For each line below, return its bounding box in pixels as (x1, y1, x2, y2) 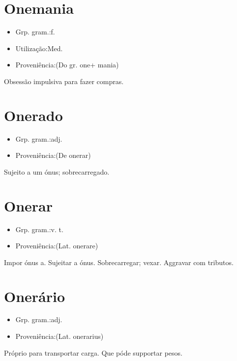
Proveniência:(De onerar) (15, 150, 91, 160)
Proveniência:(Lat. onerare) (15, 241, 98, 251)
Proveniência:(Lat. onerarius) (15, 331, 104, 341)
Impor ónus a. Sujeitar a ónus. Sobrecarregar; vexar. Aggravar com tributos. (4, 257, 234, 267)
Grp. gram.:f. (15, 27, 55, 37)
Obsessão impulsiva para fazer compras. (4, 76, 124, 86)
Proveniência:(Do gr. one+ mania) (15, 60, 119, 70)
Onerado (4, 105, 63, 125)
